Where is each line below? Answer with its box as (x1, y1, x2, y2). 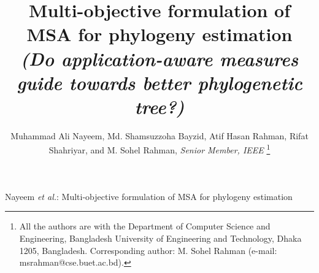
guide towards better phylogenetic (17, 69, 302, 95)
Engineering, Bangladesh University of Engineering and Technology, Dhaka (19, 231, 302, 244)
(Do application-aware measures (20, 45, 299, 71)
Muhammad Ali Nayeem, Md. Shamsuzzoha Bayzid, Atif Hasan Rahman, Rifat (10, 129, 309, 142)
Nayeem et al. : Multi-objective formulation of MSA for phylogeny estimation (5, 190, 293, 202)
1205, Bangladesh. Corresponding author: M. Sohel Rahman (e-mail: (19, 244, 277, 256)
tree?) (134, 93, 185, 119)
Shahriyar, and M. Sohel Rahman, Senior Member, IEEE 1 (48, 142, 271, 156)
